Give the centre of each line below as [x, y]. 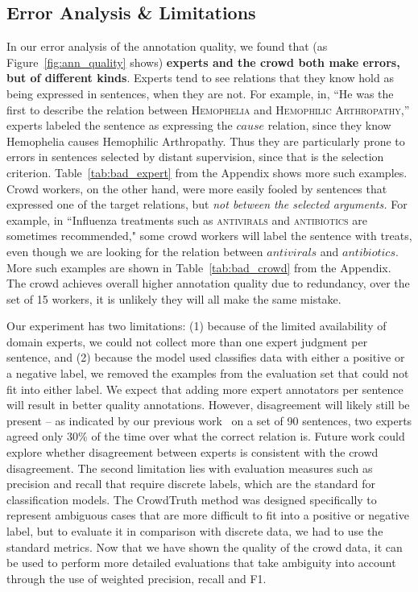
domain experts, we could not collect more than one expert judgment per [187, 341]
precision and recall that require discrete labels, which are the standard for [191, 484]
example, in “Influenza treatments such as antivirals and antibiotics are [187, 219]
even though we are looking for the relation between [135, 251]
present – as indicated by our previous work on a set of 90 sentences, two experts [209, 420]
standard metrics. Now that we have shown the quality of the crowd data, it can [205, 546]
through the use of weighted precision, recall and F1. [137, 578]
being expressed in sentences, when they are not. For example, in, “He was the [200, 93]
